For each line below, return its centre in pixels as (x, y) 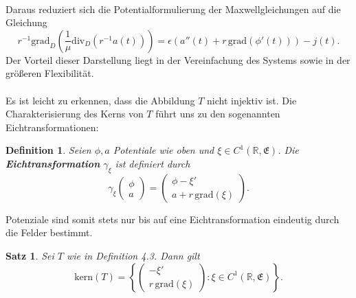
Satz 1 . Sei (30, 255)
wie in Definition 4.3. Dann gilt (133, 255)
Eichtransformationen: (52, 127)
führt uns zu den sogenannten (218, 114)
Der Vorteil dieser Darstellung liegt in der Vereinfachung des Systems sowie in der (178, 59)
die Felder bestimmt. (49, 232)
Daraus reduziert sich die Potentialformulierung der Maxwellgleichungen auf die (173, 9)
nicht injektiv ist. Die (252, 100)
